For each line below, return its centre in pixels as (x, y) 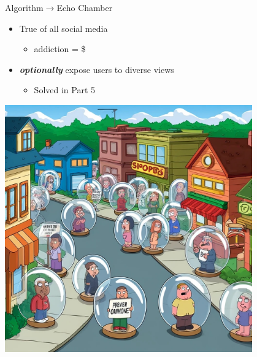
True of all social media (63, 28)
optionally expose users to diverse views (97, 69)
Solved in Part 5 (65, 90)
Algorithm (24, 7)
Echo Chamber (85, 7)
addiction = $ (60, 49)
